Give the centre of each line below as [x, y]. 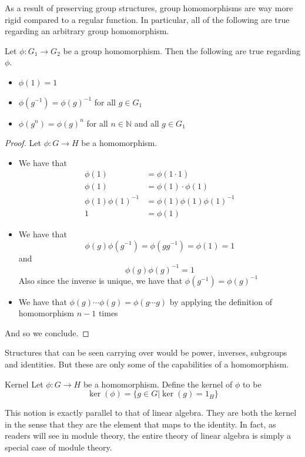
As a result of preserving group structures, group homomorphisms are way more [149, 8]
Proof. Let [23, 143]
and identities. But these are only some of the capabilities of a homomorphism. [147, 364]
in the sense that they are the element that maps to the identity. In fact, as [140, 424]
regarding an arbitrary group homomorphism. [87, 31]
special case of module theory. [58, 447]
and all [147, 123]
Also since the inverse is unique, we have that [100, 280]
